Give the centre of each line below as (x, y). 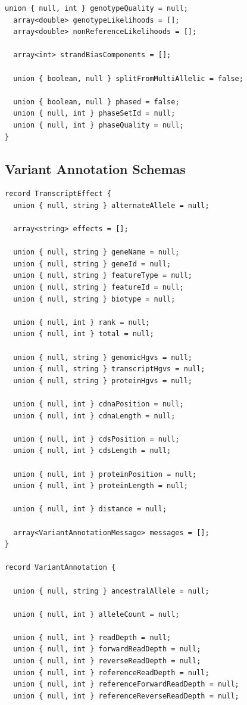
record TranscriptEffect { (58, 194)
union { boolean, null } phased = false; (96, 102)
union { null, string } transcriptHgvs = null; (109, 369)
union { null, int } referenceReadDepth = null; (111, 673)
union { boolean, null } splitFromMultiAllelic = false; (128, 78)
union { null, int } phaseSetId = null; (94, 114)
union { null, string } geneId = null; (92, 264)
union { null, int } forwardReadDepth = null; (107, 649)
